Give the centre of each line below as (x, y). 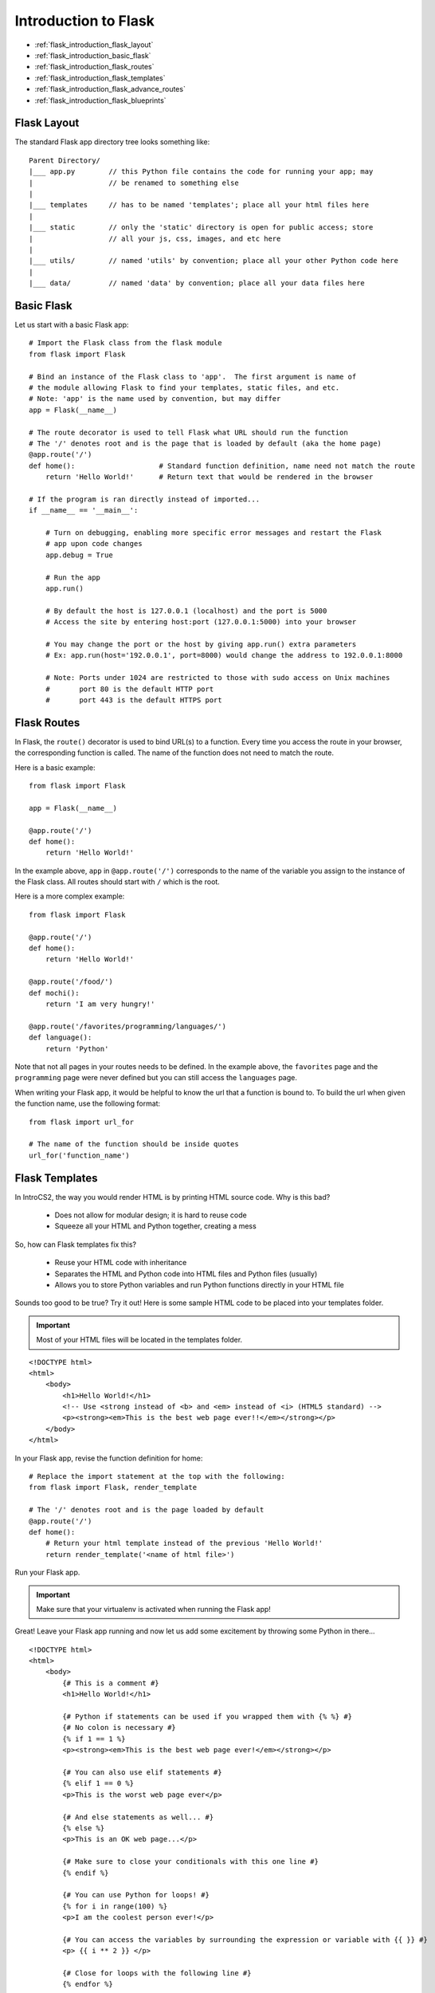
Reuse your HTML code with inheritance (121, 1263)
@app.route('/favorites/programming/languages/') (128, 1026)
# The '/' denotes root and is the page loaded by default (147, 1510)
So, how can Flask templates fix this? (76, 1244)
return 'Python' (77, 1049)
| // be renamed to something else (134, 183)
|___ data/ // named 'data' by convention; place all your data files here (197, 283)
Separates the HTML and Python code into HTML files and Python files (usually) (186, 1274)
